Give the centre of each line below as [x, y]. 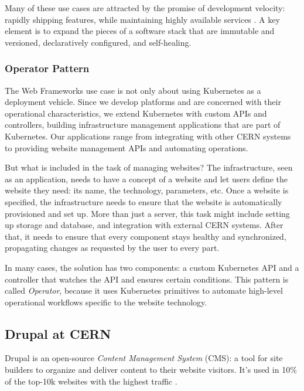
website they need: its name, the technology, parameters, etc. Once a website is [147, 190]
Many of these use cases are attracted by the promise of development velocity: [145, 8]
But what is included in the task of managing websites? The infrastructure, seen [149, 167]
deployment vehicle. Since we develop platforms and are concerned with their [143, 102]
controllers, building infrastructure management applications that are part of [143, 125]
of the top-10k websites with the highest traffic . [91, 381]
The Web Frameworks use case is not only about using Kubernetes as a [133, 90]
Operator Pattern [47, 68]
